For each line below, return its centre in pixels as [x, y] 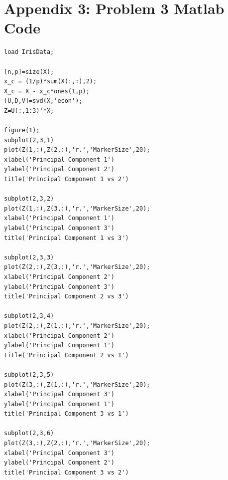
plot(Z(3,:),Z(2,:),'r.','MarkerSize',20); [77, 443]
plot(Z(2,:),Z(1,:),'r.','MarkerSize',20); [77, 326]
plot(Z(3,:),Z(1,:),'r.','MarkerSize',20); [77, 384]
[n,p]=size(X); [29, 72]
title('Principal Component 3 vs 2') [66, 472]
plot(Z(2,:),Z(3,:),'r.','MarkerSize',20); [77, 267]
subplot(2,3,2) [29, 199]
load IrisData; [29, 52]
